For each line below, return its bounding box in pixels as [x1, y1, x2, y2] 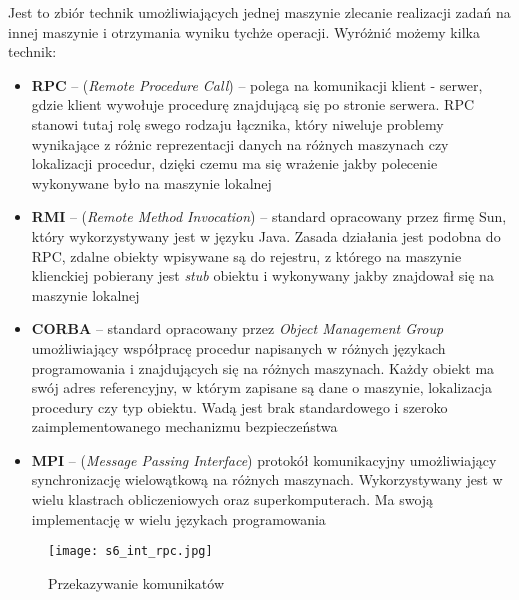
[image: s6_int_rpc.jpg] [48, 544, 213, 559]
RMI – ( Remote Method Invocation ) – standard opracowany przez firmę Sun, [31, 206, 507, 227]
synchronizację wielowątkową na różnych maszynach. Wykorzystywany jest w [31, 469, 503, 490]
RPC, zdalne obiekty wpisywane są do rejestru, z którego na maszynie [31, 245, 462, 266]
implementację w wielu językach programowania [31, 508, 326, 529]
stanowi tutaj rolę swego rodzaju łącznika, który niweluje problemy [31, 113, 444, 134]
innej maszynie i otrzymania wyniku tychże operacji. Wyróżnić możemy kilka [8, 21, 480, 42]
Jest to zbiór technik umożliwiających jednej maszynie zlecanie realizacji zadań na [8, 2, 511, 22]
